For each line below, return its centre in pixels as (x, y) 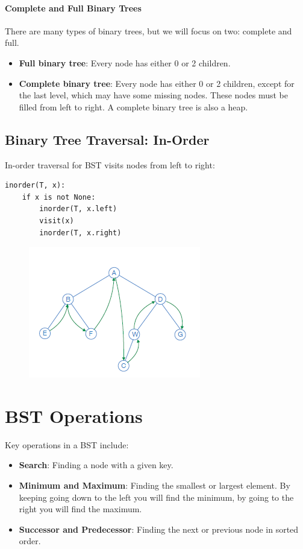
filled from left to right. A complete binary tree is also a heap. (133, 106)
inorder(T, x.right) (80, 233)
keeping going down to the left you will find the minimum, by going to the (156, 497)
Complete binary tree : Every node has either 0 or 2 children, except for (157, 83)
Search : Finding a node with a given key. (96, 465)
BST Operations (74, 415)
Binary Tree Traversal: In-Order (107, 139)
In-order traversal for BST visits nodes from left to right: (110, 164)
